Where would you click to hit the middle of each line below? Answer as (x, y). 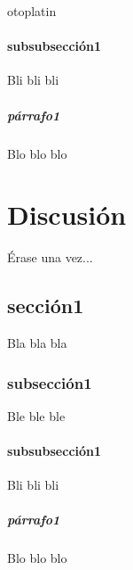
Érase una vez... (50, 257)
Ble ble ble (36, 415)
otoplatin (32, 11)
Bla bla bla (37, 343)
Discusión (67, 215)
